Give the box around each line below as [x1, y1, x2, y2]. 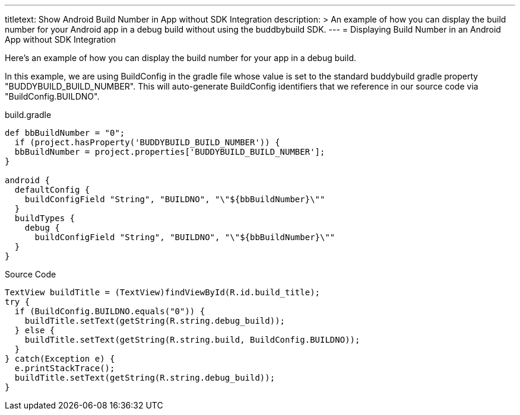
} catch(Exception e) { [5, 354, 115, 363]
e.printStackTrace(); [14, 363, 115, 373]
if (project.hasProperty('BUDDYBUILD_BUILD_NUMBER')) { [14, 138, 280, 147]
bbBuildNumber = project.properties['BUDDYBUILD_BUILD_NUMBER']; [14, 147, 325, 157]
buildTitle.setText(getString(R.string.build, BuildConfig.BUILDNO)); [24, 335, 360, 344]
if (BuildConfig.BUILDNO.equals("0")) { [14, 307, 205, 316]
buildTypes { [14, 213, 75, 223]
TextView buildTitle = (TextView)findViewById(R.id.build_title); [5, 288, 321, 297]
